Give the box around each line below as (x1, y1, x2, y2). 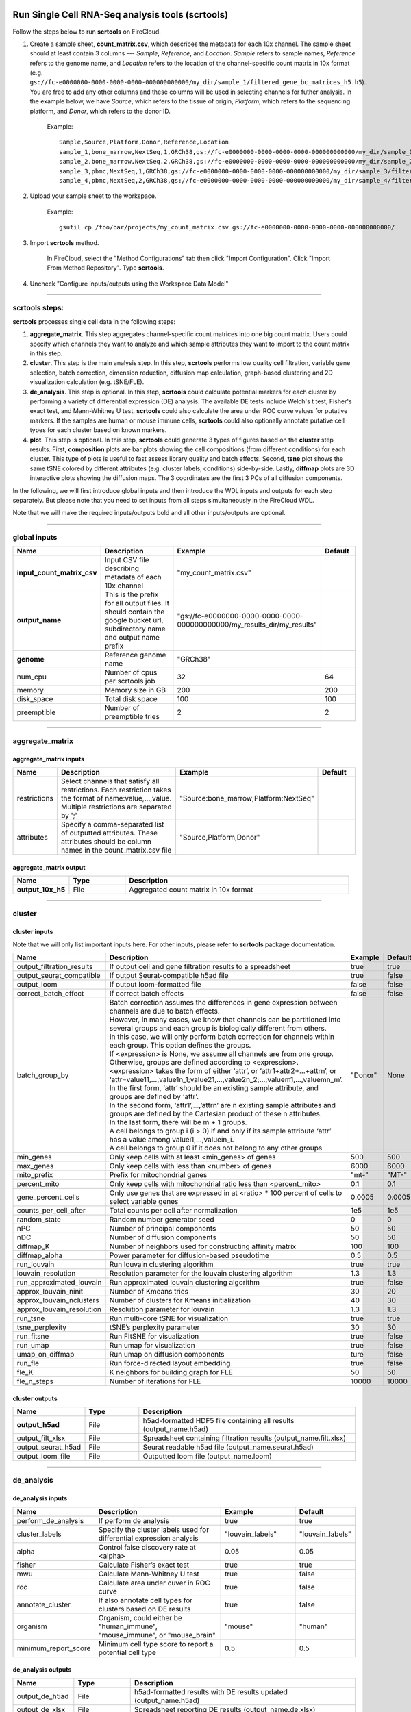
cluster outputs (12, 1394, 58, 1402)
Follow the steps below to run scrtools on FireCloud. (12, 27, 161, 36)
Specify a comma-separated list (60, 819, 164, 829)
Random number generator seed (109, 1214, 214, 1224)
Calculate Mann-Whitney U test (98, 1569, 199, 1578)
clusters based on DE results (98, 1604, 191, 1613)
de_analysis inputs (12, 1494, 68, 1502)
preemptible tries (104, 712, 160, 722)
